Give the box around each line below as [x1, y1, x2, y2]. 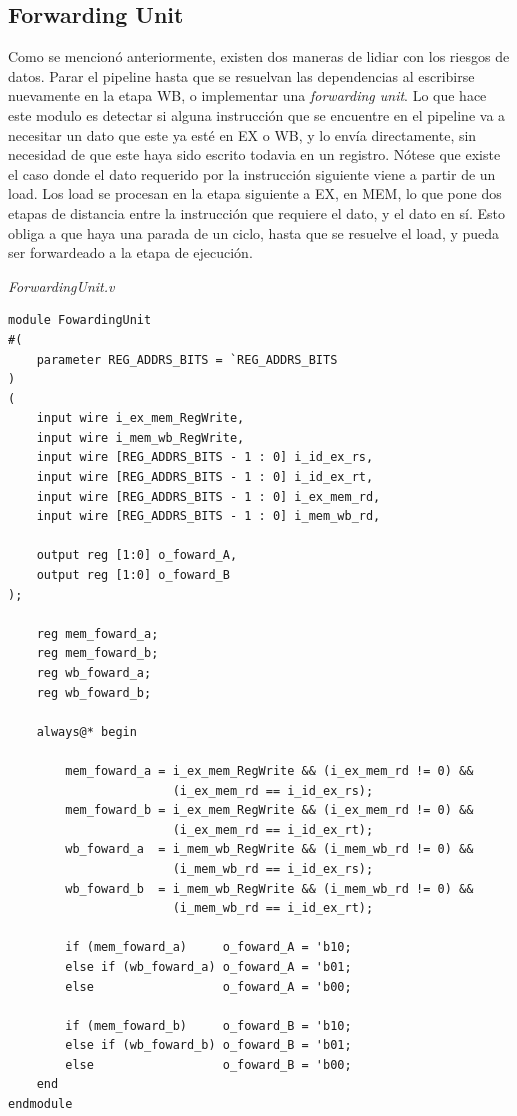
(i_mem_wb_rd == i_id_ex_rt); [172, 901, 374, 916]
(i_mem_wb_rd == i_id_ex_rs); [172, 861, 374, 876]
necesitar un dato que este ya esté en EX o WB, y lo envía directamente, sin [8, 124, 477, 145]
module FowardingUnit [8, 313, 152, 328]
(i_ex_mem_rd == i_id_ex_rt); [172, 822, 374, 837]
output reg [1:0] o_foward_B [36, 568, 230, 583]
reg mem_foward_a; [36, 626, 159, 641]
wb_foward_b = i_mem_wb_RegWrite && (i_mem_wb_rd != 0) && [65, 881, 474, 896]
